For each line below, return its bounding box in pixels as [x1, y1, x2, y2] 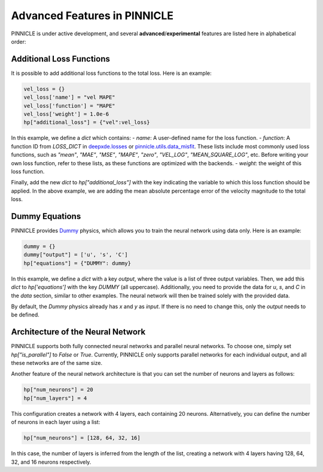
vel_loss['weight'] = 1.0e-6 [23, 111, 109, 117]
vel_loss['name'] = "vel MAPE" [23, 94, 116, 101]
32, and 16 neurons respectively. [11, 458, 92, 465]
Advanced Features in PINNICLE [11, 9, 173, 22]
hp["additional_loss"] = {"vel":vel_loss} [23, 119, 150, 126]
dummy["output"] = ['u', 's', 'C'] [23, 251, 128, 258]
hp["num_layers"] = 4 [23, 395, 87, 401]
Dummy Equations [11, 211, 81, 221]
